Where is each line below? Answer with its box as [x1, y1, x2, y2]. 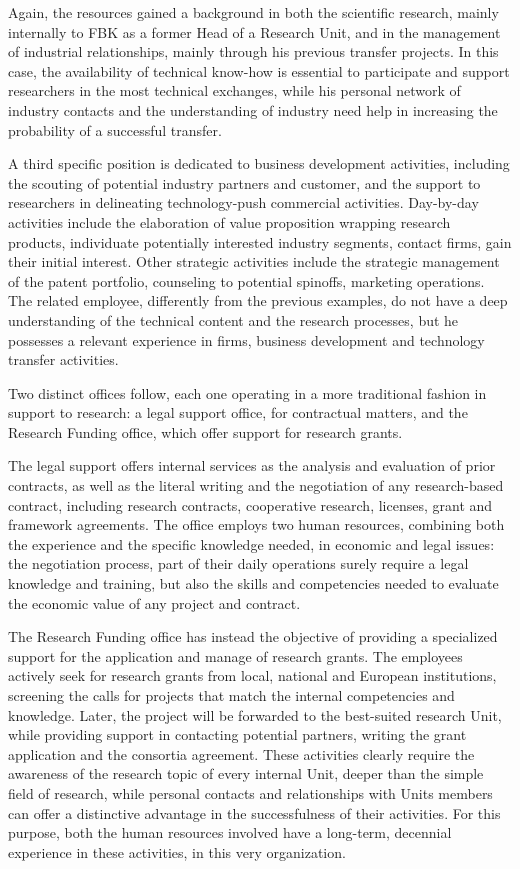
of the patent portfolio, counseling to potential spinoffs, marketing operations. [8, 270, 485, 291]
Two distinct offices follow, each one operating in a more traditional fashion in [8, 382, 487, 403]
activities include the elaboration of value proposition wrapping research [8, 211, 451, 232]
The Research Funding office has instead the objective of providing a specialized [8, 626, 498, 647]
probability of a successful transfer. [8, 119, 222, 140]
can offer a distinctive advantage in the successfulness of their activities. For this [8, 802, 501, 823]
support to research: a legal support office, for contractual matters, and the [8, 402, 468, 423]
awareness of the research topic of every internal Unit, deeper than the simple [8, 763, 484, 784]
